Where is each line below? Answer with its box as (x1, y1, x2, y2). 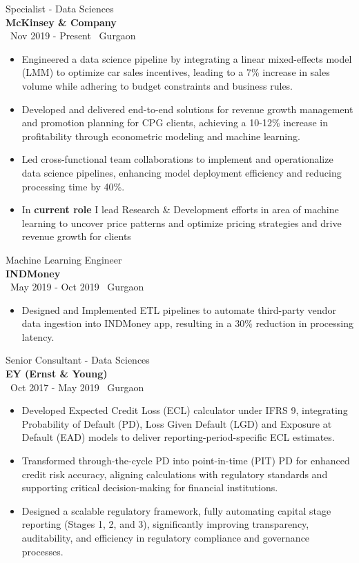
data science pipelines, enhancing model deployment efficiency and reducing (21, 165, 342, 179)
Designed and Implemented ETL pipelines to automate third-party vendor (21, 302, 336, 317)
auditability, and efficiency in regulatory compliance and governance (21, 531, 310, 544)
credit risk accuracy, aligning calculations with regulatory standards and (21, 466, 328, 481)
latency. (21, 329, 55, 344)
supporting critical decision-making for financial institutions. (21, 480, 278, 495)
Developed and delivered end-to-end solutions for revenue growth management (21, 101, 353, 116)
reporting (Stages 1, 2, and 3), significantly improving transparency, (21, 517, 309, 531)
